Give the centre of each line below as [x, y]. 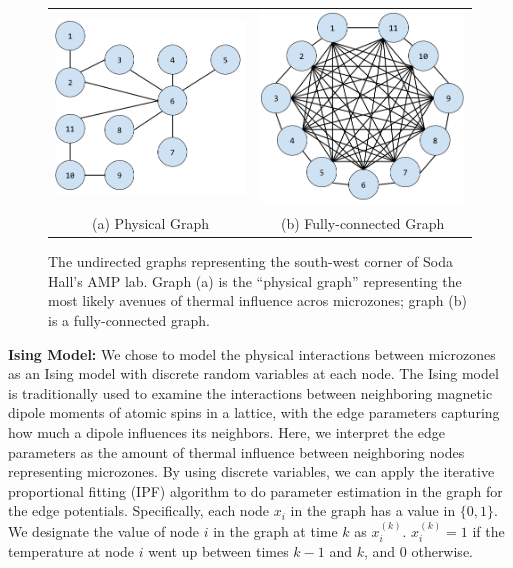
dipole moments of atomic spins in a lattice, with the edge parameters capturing [254, 412]
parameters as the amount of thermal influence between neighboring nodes [236, 451]
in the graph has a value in [373, 510]
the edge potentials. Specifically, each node [139, 510]
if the [488, 530]
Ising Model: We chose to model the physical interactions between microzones [252, 353]
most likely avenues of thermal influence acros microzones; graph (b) [257, 300]
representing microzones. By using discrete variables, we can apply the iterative [251, 471]
